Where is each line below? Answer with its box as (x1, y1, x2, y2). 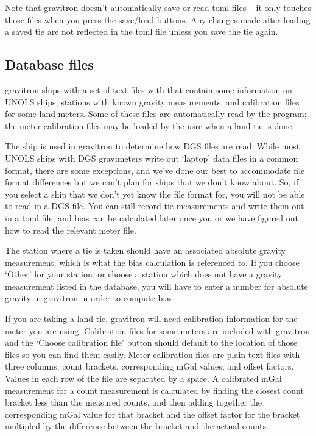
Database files (5, 55, 94, 74)
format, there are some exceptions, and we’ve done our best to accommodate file (5, 163, 305, 176)
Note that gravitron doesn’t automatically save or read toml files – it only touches (5, 1, 311, 13)
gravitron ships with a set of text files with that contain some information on (5, 83, 292, 96)
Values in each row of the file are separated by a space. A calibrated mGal (5, 372, 282, 385)
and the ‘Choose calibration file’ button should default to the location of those (5, 336, 298, 349)
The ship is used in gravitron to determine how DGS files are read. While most (5, 140, 300, 152)
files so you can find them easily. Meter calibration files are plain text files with (5, 348, 300, 360)
